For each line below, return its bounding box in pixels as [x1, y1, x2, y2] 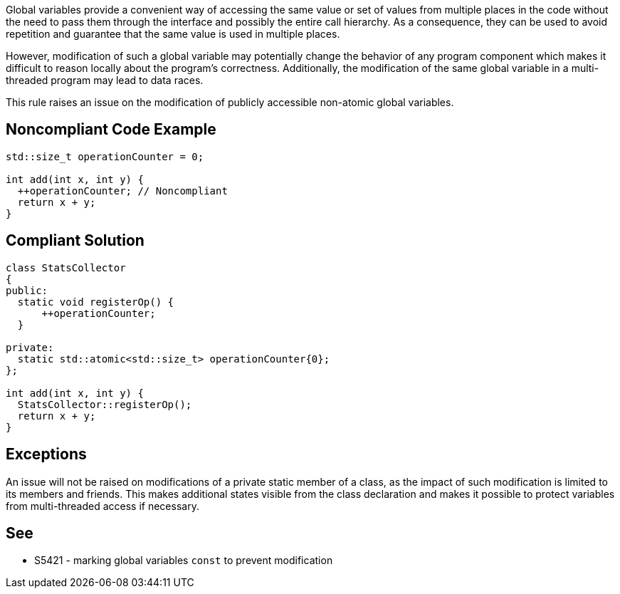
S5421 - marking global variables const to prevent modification [34, 554, 333, 567]
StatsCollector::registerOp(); [17, 398, 192, 410]
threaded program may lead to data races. [6, 74, 204, 86]
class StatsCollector [6, 261, 126, 273]
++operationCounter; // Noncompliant [17, 184, 228, 197]
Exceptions [6, 445, 87, 464]
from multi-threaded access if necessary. [6, 499, 199, 512]
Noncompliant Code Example [6, 120, 216, 139]
